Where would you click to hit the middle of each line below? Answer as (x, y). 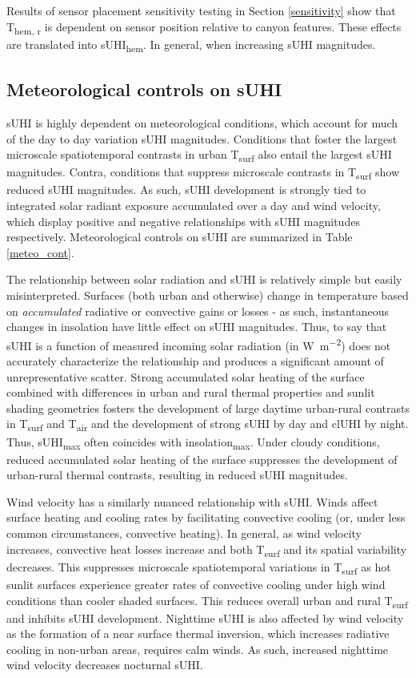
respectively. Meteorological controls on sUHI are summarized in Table (180, 237)
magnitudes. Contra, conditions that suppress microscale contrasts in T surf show (203, 173)
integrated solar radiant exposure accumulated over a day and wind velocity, (194, 206)
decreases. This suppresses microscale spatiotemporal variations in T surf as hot (199, 567)
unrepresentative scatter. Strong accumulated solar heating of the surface (186, 376)
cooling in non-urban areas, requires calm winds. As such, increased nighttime (198, 649)
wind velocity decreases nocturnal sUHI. (105, 665)
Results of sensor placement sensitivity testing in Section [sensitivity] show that (201, 10)
